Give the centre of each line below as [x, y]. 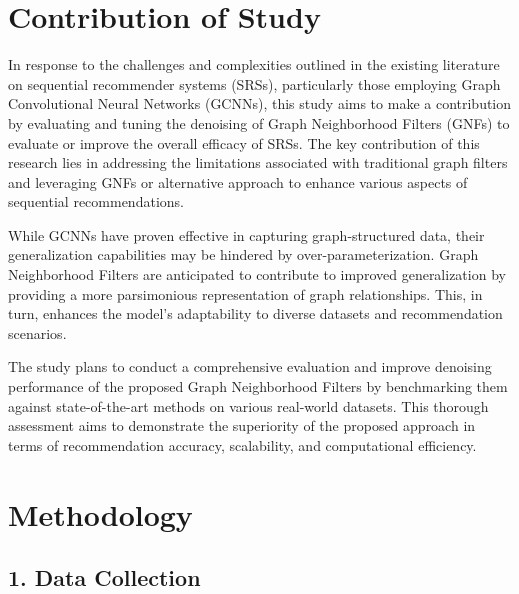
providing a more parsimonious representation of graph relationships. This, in [245, 293]
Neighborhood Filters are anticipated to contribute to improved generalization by [257, 274]
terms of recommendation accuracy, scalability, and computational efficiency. [242, 444]
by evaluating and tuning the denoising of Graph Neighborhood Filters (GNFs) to [259, 122]
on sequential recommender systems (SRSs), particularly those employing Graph [254, 83]
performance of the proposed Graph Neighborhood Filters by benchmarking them [258, 386]
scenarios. [37, 332]
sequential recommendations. [96, 201]
